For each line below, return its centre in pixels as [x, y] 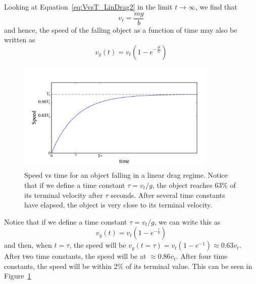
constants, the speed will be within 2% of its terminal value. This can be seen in [128, 266]
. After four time [202, 256]
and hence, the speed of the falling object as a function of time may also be [121, 29]
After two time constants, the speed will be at [75, 256]
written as [20, 40]
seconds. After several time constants [168, 195]
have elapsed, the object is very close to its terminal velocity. [118, 205]
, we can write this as [187, 221]
